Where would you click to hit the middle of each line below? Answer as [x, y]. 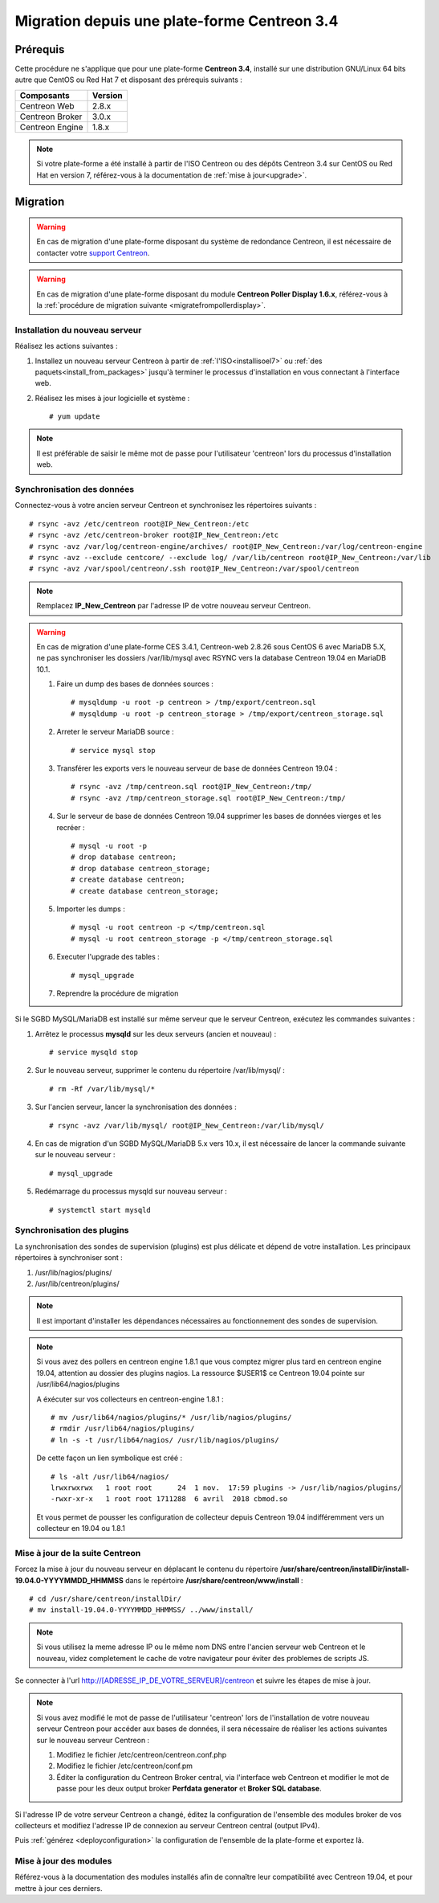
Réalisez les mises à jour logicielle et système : [112, 398]
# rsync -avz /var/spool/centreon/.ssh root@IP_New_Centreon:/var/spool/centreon [194, 569]
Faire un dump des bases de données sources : [135, 684]
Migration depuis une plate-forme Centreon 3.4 [177, 21]
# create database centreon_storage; [145, 891]
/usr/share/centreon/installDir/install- [344, 1569]
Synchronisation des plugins [72, 1230]
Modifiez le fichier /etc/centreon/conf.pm [124, 1766]
